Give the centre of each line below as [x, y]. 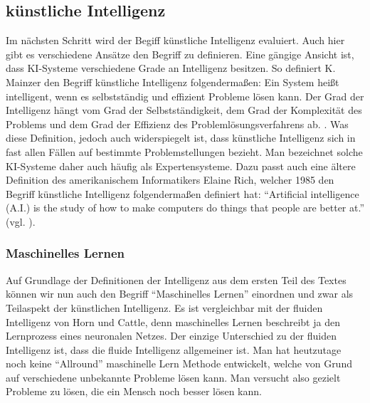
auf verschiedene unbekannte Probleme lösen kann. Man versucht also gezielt [173, 377]
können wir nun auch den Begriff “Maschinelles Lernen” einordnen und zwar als [180, 294]
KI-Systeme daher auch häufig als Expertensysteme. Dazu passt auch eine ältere [181, 166]
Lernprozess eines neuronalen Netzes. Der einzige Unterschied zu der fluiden [171, 336]
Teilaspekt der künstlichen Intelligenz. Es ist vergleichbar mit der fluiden [164, 307]
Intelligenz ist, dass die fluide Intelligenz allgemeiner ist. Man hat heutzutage [174, 349]
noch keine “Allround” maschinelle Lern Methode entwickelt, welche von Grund [179, 363]
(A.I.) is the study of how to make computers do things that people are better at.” [185, 208]
